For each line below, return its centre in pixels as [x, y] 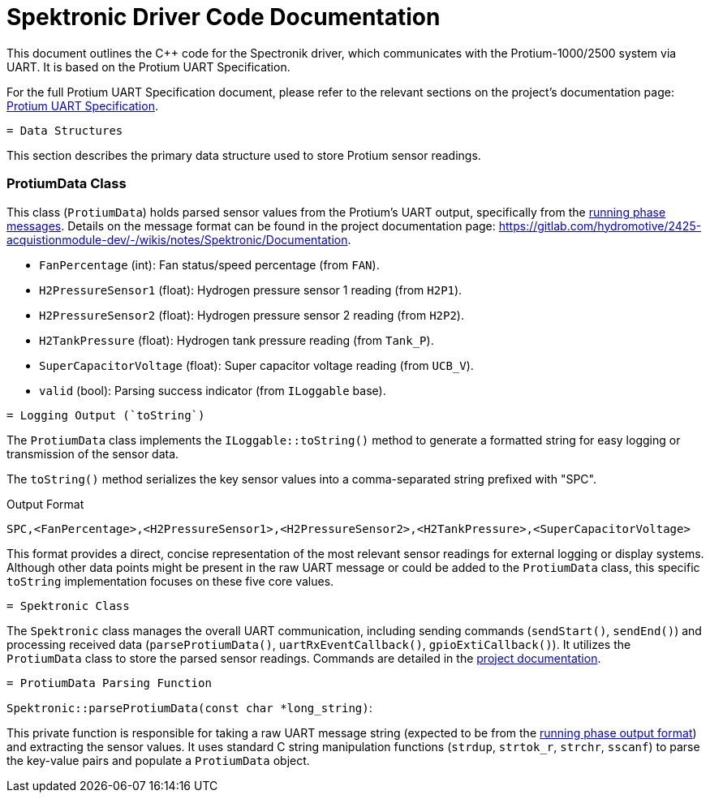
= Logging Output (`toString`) [106, 415]
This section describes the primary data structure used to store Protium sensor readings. [244, 155]
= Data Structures [65, 130]
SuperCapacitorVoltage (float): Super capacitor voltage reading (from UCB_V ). [256, 365]
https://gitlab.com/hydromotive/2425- [600, 226]
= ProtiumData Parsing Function [109, 683]
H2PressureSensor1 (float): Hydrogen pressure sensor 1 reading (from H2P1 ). [251, 290]
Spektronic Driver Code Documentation [224, 17]
